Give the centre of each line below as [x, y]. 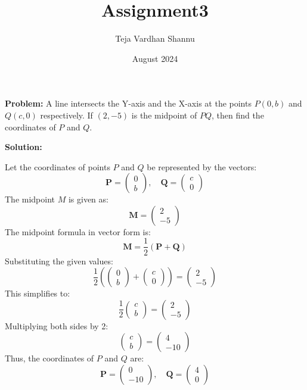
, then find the [238, 115]
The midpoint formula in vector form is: [78, 231]
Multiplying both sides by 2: [57, 325]
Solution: [24, 147]
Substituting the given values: [59, 260]
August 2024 [155, 58]
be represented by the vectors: [202, 166]
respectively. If [66, 115]
